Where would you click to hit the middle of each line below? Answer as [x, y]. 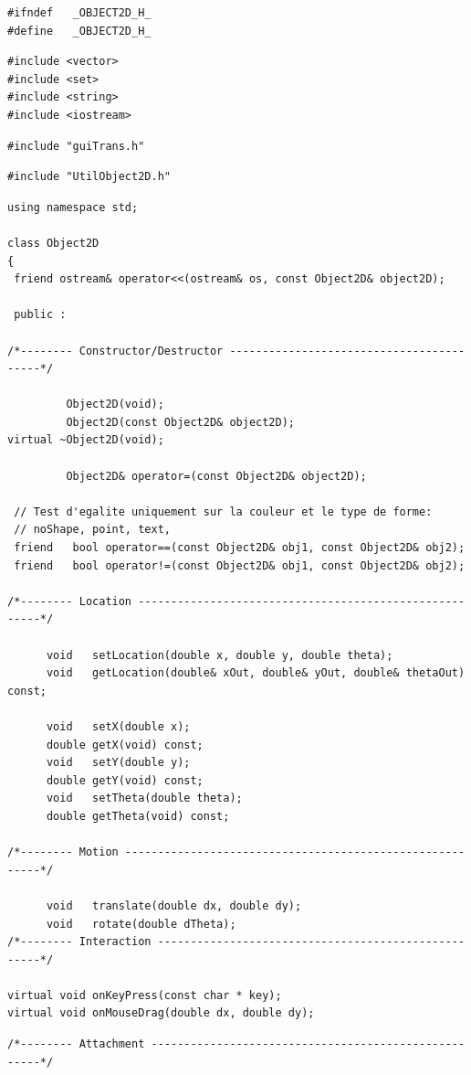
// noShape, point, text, [92, 530]
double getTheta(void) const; [138, 816]
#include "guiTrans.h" [76, 146]
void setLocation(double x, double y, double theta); [220, 655]
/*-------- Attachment [76, 1044]
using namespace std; [73, 207]
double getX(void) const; [125, 745]
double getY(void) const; [125, 780]
